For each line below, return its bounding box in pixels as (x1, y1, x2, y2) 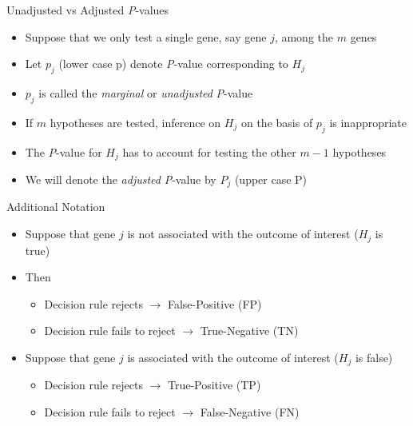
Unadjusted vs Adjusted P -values (6, 2, 169, 18)
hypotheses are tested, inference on (50, 113, 221, 130)
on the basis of (240, 113, 313, 130)
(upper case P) (234, 171, 308, 188)
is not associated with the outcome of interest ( (127, 225, 359, 242)
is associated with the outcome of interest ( (127, 348, 339, 365)
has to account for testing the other (122, 143, 296, 160)
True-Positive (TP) (167, 376, 261, 393)
